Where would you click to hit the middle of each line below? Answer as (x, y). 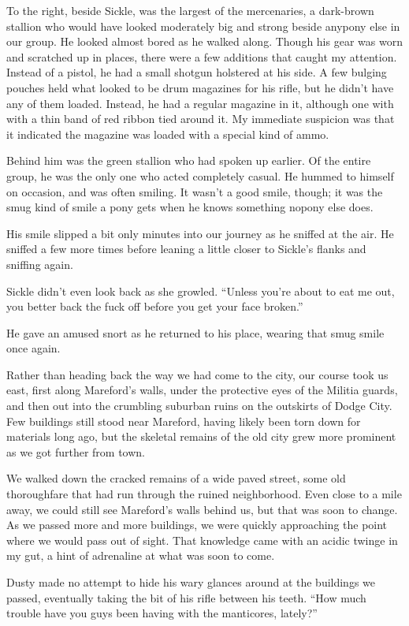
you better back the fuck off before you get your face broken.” (155, 306)
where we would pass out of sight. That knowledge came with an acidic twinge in (202, 540)
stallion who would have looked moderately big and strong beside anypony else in (203, 26)
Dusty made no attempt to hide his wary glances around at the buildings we (191, 582)
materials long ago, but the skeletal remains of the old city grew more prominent (201, 436)
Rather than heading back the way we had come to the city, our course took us (197, 374)
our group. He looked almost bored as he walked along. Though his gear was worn (204, 41)
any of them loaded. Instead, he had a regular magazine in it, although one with (200, 103)
